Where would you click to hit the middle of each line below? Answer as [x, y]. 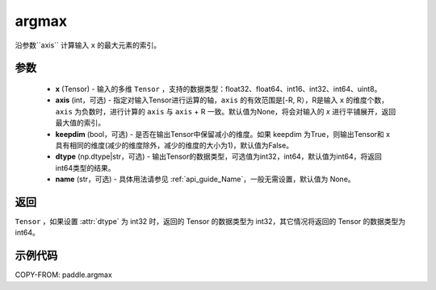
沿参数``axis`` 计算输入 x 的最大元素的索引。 [88, 45]
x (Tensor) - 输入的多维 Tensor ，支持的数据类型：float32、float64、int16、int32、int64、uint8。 [218, 89]
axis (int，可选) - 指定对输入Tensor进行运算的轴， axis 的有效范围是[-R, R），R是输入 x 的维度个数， [222, 100]
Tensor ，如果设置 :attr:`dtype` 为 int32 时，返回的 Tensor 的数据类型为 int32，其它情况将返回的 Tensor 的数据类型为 [210, 221]
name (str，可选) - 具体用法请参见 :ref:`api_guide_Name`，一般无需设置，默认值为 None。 [205, 179]
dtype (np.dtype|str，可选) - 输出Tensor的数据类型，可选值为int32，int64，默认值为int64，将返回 [219, 156]
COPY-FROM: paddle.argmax [63, 275]
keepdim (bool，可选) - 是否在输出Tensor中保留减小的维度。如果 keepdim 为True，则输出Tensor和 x [223, 134]
